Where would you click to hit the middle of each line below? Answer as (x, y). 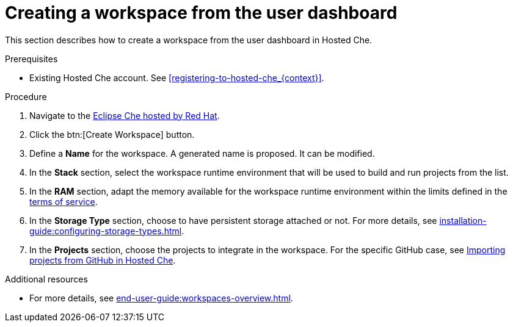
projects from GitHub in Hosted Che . (103, 260)
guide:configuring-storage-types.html (106, 231)
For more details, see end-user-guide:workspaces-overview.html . (161, 298)
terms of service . (64, 201)
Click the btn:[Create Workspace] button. (112, 134)
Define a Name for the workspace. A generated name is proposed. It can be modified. (202, 153)
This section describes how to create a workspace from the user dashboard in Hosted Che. (189, 40)
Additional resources (46, 279)
